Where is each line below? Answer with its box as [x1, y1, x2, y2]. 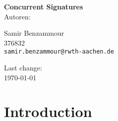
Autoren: [4, 11, 31, 21]
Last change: [4, 62, 42, 73]
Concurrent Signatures [4, 1, 83, 11]
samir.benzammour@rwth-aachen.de [4, 48, 114, 56]
